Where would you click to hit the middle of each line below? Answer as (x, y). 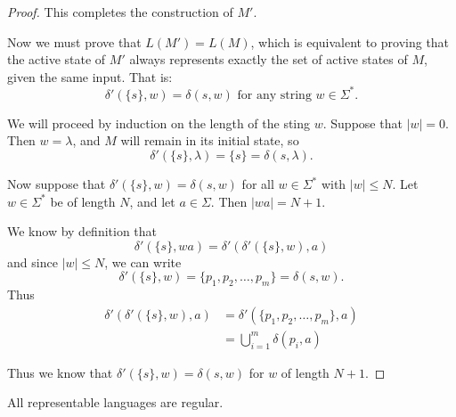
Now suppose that (57, 184)
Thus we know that (60, 372)
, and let (152, 201)
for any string (274, 95)
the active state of (57, 59)
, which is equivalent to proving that (350, 41)
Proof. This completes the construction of (120, 12)
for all (258, 184)
